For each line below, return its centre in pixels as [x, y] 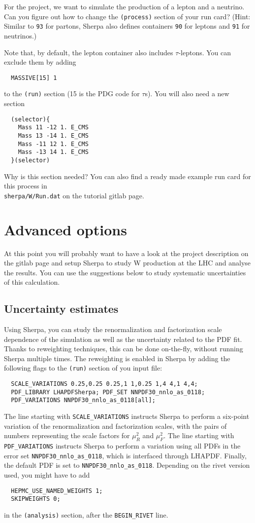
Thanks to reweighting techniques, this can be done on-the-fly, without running [124, 349]
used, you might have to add [47, 475]
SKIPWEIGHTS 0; [36, 499]
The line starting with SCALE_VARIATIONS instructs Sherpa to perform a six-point [127, 416]
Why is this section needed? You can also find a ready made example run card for [127, 176]
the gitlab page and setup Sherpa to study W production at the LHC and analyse [127, 263]
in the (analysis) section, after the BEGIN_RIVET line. [86, 515]
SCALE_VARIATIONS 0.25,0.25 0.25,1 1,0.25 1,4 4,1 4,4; [104, 384]
